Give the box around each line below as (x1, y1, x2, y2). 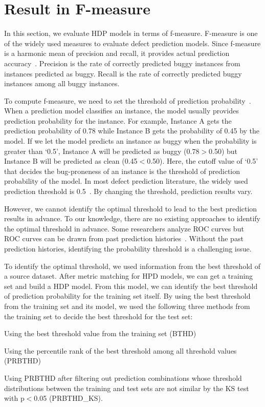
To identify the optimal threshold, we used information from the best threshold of (4, 260, 261, 271)
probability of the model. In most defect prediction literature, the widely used (4, 176, 248, 186)
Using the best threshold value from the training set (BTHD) (4, 328, 196, 339)
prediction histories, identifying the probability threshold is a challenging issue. (4, 243, 252, 254)
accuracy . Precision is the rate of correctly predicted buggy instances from (4, 57, 240, 68)
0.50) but (209, 145, 238, 156)
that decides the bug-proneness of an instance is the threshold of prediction (4, 165, 240, 176)
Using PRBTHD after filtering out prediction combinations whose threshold (4, 372, 242, 383)
